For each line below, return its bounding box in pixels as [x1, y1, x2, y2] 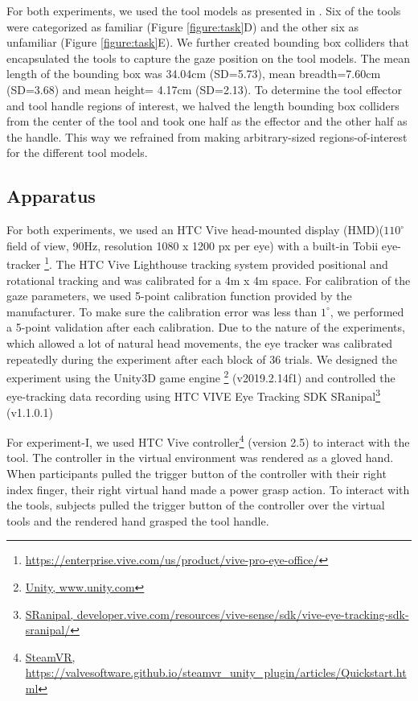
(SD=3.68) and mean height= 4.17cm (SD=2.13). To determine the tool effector [6, 80, 403, 97]
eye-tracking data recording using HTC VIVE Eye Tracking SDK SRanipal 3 [6, 386, 380, 405]
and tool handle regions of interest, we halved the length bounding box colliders [6, 97, 400, 113]
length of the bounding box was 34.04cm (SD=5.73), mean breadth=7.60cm [6, 65, 381, 82]
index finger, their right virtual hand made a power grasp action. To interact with [6, 480, 410, 497]
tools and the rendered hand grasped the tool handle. [6, 512, 269, 529]
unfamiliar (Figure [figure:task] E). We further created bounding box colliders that [6, 34, 410, 51]
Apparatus [6, 183, 96, 208]
